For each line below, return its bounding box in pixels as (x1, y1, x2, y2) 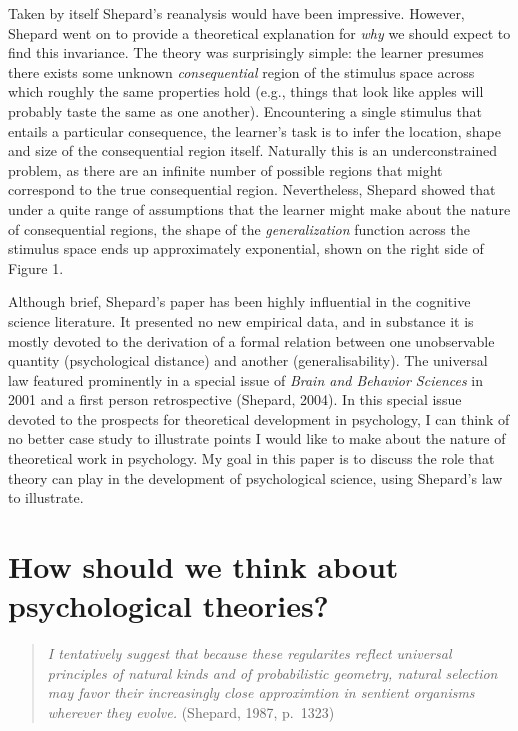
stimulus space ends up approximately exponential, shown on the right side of (8, 238, 484, 259)
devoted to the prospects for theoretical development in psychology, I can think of (8, 408, 510, 429)
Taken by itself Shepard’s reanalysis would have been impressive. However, (8, 3, 465, 23)
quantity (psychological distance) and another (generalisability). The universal (8, 350, 488, 371)
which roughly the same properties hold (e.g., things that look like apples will (8, 81, 484, 102)
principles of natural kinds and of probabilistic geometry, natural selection (47, 662, 498, 683)
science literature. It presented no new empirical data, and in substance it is (8, 310, 474, 331)
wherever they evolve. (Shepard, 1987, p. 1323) (47, 701, 335, 722)
